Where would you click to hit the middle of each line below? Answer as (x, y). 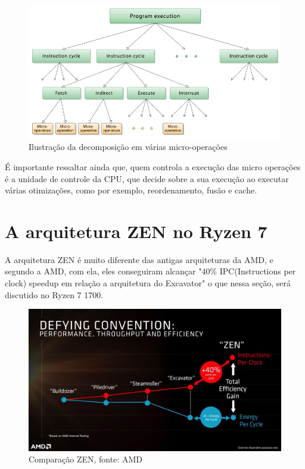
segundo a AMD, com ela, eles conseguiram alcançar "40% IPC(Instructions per (150, 271)
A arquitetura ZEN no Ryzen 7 (136, 231)
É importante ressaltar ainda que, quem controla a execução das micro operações (153, 166)
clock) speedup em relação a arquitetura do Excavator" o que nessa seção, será (148, 283)
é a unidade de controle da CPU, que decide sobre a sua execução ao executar (147, 178)
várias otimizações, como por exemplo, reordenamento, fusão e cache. (131, 190)
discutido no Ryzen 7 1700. (54, 294)
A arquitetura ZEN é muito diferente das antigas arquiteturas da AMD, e (139, 259)
